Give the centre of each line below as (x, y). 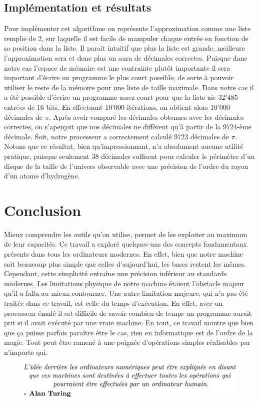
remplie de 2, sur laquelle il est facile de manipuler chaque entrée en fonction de (126, 38)
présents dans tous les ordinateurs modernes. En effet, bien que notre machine (124, 254)
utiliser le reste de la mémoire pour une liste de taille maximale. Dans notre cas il (129, 87)
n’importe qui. (26, 352)
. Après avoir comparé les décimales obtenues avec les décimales (146, 117)
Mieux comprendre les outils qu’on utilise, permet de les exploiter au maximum (126, 234)
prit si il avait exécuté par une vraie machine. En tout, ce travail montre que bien (129, 323)
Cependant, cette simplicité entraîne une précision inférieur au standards (115, 273)
